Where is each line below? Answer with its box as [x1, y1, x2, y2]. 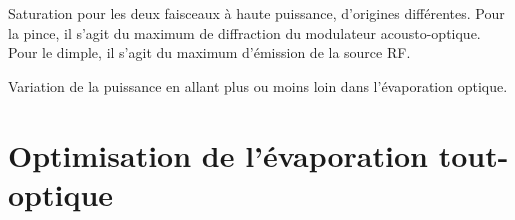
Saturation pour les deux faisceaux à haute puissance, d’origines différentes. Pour [8, 3, 505, 23]
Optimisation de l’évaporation [8, 134, 428, 175]
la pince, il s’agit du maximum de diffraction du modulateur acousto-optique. [8, 22, 481, 43]
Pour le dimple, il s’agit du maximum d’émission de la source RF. [8, 42, 411, 63]
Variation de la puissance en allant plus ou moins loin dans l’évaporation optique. [8, 75, 508, 96]
